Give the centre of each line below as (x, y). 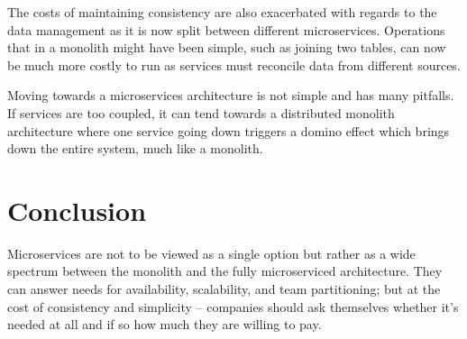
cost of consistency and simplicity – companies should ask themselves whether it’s (233, 306)
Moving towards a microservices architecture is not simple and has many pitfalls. (231, 95)
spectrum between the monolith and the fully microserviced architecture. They (225, 271)
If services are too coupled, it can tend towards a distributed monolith (201, 112)
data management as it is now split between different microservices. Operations (226, 29)
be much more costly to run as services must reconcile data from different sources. (234, 64)
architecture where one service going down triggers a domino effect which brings (229, 130)
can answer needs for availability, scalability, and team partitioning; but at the (224, 289)
